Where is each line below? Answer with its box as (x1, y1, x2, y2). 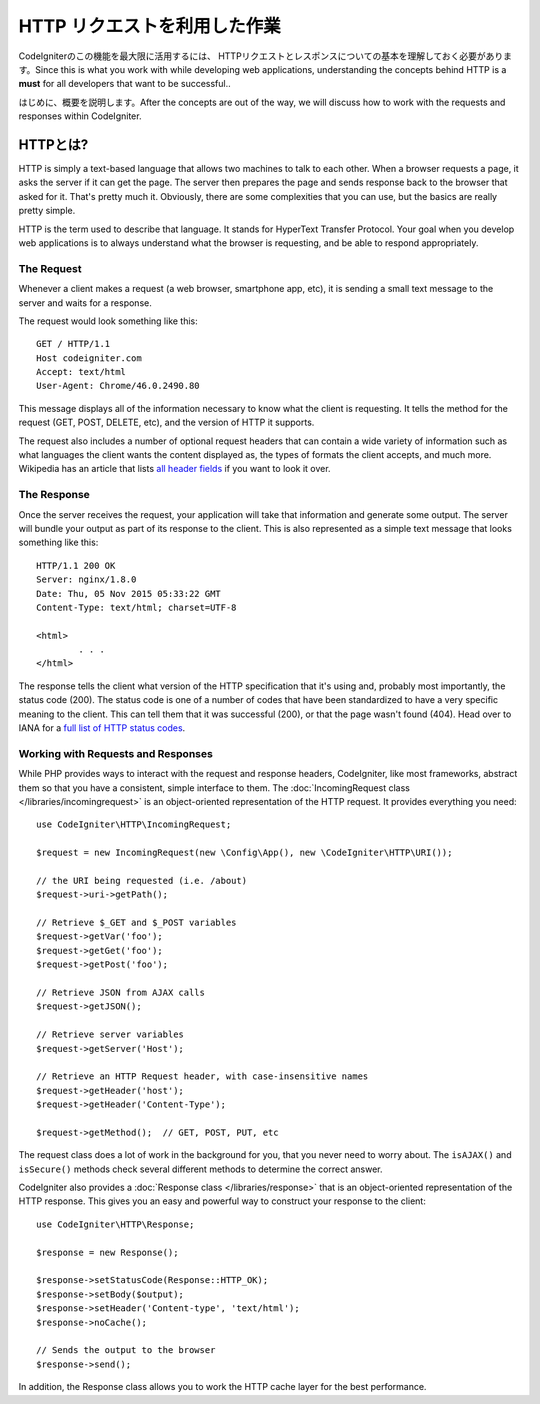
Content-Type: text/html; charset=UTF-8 (36, 601, 237, 613)
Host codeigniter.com (36, 352, 142, 364)
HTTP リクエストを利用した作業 (18, 15, 282, 37)
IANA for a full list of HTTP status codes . (18, 722, 186, 734)
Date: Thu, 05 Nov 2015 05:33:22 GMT (36, 588, 222, 599)
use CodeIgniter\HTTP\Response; (36, 1218, 195, 1230)
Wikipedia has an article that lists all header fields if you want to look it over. (18, 463, 331, 475)
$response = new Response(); (36, 1246, 179, 1258)
